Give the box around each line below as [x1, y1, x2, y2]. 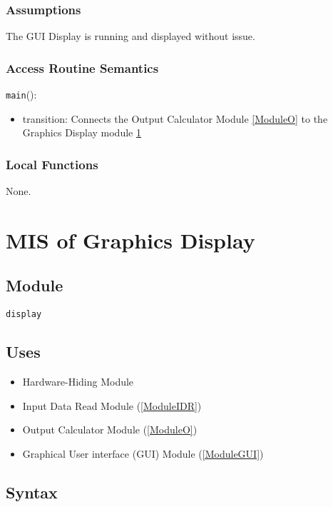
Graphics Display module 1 [22, 125, 141, 140]
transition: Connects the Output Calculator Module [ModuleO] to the [22, 111, 328, 126]
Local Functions [6, 155, 98, 173]
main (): [6, 87, 37, 102]
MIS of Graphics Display [6, 225, 255, 254]
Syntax [6, 481, 58, 503]
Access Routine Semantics [6, 59, 159, 76]
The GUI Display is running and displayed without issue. [6, 29, 255, 44]
